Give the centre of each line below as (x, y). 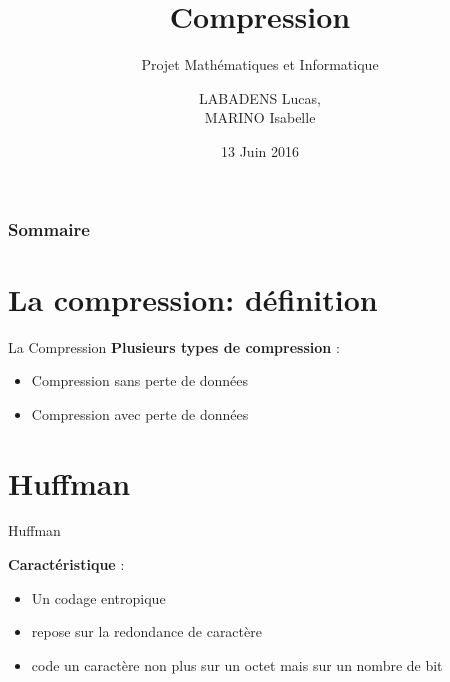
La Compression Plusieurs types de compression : (174, 346)
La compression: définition (193, 298)
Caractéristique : (66, 564)
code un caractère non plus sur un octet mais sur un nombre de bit (237, 664)
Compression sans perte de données (140, 380)
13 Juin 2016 (260, 150)
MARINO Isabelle (260, 117)
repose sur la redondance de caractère (146, 631)
